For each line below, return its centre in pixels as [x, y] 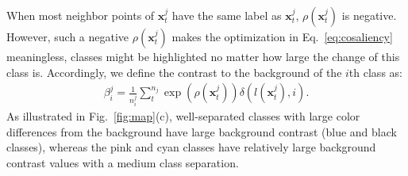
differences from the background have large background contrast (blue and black [202, 131]
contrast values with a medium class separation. [123, 162]
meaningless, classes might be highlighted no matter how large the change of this [203, 56]
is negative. [369, 15]
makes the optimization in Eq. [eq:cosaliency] [282, 36]
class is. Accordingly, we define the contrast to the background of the [174, 72]
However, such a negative [68, 36]
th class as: [375, 72]
